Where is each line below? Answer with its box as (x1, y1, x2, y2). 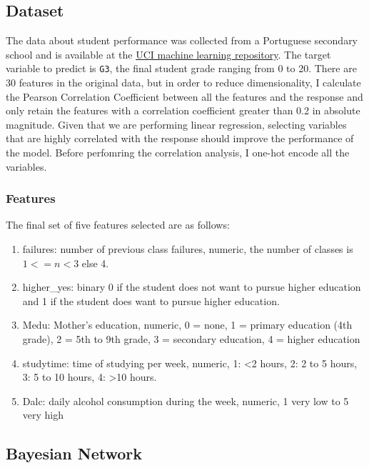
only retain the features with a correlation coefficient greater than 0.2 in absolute (6, 103, 360, 118)
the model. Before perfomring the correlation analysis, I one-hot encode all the (6, 145, 350, 160)
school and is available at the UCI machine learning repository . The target (6, 46, 331, 61)
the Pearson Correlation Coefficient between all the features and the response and (6, 89, 363, 104)
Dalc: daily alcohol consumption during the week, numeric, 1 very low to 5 (22, 393, 349, 408)
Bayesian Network (6, 442, 143, 464)
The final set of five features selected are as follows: (6, 217, 230, 232)
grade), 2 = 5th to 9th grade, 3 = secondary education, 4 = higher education (22, 331, 360, 346)
